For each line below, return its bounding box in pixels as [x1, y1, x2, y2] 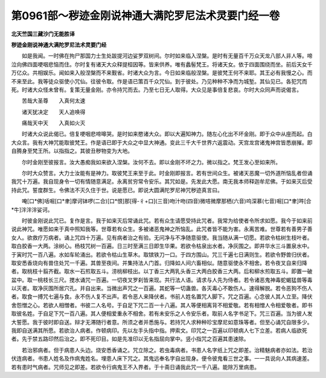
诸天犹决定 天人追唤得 [21, 108, 86, 115]
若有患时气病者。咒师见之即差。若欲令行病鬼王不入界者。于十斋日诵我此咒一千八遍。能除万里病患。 [11, 363, 260, 371]
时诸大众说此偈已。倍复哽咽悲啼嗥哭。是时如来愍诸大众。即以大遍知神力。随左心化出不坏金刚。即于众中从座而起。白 [21, 130, 313, 138]
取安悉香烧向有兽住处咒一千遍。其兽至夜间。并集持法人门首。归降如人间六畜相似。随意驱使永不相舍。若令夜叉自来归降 [11, 259, 307, 266]
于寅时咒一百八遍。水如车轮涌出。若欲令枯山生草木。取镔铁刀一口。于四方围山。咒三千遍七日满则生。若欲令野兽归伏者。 [11, 251, 313, 258]
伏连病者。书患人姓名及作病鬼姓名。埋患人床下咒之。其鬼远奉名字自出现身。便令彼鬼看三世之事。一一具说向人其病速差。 [11, 355, 313, 362]
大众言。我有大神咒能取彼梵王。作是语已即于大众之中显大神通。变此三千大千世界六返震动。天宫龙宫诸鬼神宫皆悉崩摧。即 [11, 139, 313, 146]
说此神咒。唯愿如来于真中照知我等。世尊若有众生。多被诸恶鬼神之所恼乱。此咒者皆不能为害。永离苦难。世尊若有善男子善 [11, 225, 313, 232]
